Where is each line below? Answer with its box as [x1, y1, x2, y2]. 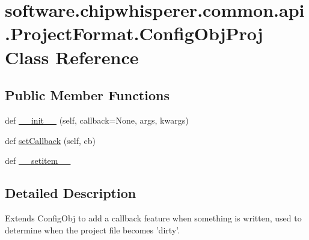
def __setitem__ [5, 154, 71, 167]
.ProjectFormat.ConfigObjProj [5, 21, 263, 46]
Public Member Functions [5, 86, 170, 104]
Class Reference [5, 44, 139, 69]
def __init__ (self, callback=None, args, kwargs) [5, 113, 189, 126]
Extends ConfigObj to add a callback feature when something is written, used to [5, 211, 302, 224]
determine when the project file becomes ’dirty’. [5, 223, 180, 236]
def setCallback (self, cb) [5, 134, 96, 146]
